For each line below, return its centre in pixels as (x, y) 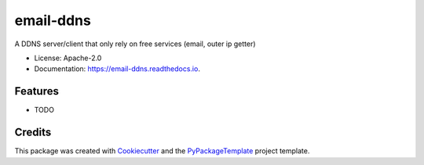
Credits (33, 133)
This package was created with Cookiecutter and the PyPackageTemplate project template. (162, 151)
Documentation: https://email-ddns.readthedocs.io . (117, 69)
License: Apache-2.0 (68, 58)
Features (37, 91)
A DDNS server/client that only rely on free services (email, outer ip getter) (135, 44)
